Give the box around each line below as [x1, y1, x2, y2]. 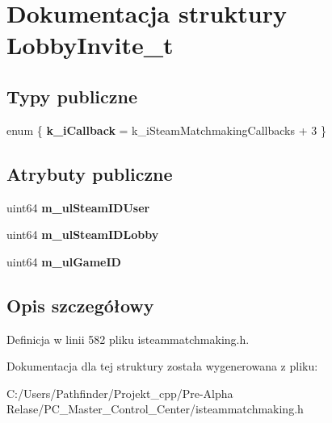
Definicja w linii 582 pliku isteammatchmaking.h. [6, 330, 250, 347]
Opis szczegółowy [6, 292, 154, 317]
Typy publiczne [6, 83, 138, 108]
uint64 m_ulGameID [6, 253, 121, 270]
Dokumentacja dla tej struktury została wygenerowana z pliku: [6, 358, 318, 375]
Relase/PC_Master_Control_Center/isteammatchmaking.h [6, 400, 304, 417]
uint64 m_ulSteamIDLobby [6, 226, 159, 243]
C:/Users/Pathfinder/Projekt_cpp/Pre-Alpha [6, 384, 233, 401]
